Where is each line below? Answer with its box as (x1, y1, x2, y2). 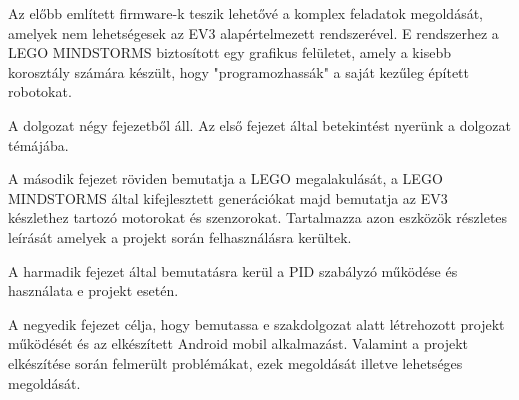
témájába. (8, 134, 69, 155)
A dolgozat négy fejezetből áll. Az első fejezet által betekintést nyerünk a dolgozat (8, 114, 511, 135)
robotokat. (8, 81, 72, 102)
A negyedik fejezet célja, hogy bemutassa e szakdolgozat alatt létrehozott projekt (8, 313, 505, 334)
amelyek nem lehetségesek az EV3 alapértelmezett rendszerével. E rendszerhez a (8, 22, 499, 43)
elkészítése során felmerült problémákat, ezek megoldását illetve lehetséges (8, 352, 463, 373)
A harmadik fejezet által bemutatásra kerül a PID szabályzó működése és (8, 260, 458, 281)
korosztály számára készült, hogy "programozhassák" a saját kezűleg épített (8, 61, 469, 82)
